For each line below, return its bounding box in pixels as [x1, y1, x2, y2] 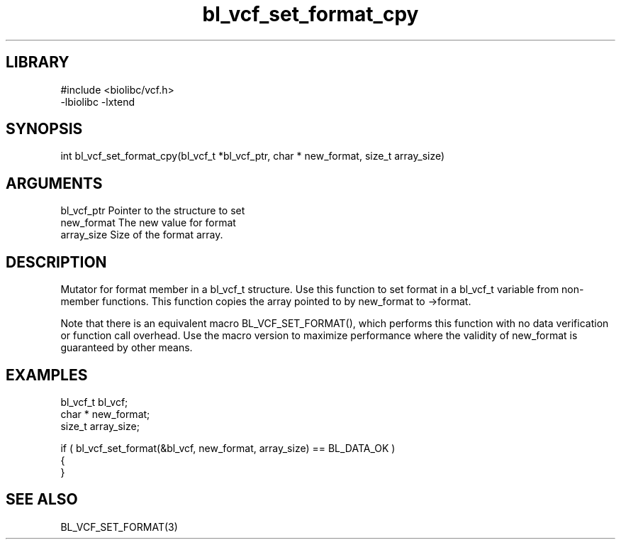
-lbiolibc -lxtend [60, 95, 135, 108]
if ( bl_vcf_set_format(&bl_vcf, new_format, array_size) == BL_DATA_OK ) [60, 441, 396, 454]
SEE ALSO [6, 490, 78, 509]
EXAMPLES [6, 365, 88, 384]
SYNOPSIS [6, 120, 83, 138]
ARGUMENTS [6, 174, 103, 192]
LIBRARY [6, 53, 69, 72]
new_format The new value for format [60, 216, 236, 229]
